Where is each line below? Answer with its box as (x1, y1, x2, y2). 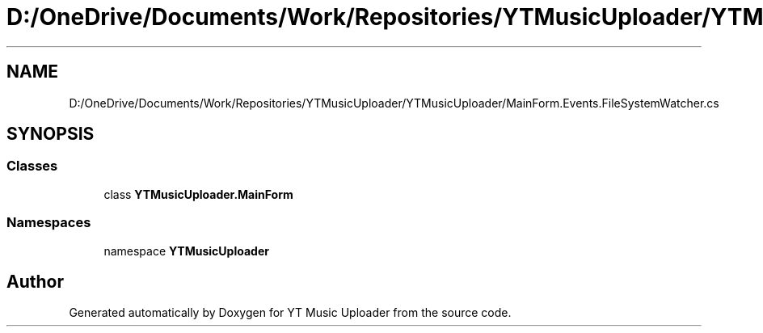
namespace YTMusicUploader (103, 243, 269, 258)
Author (6, 271, 64, 292)
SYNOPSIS (6, 124, 95, 145)
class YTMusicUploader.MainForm (103, 187, 293, 201)
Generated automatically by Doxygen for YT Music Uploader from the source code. (69, 306, 512, 320)
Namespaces (6, 214, 91, 231)
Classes (6, 158, 58, 175)
